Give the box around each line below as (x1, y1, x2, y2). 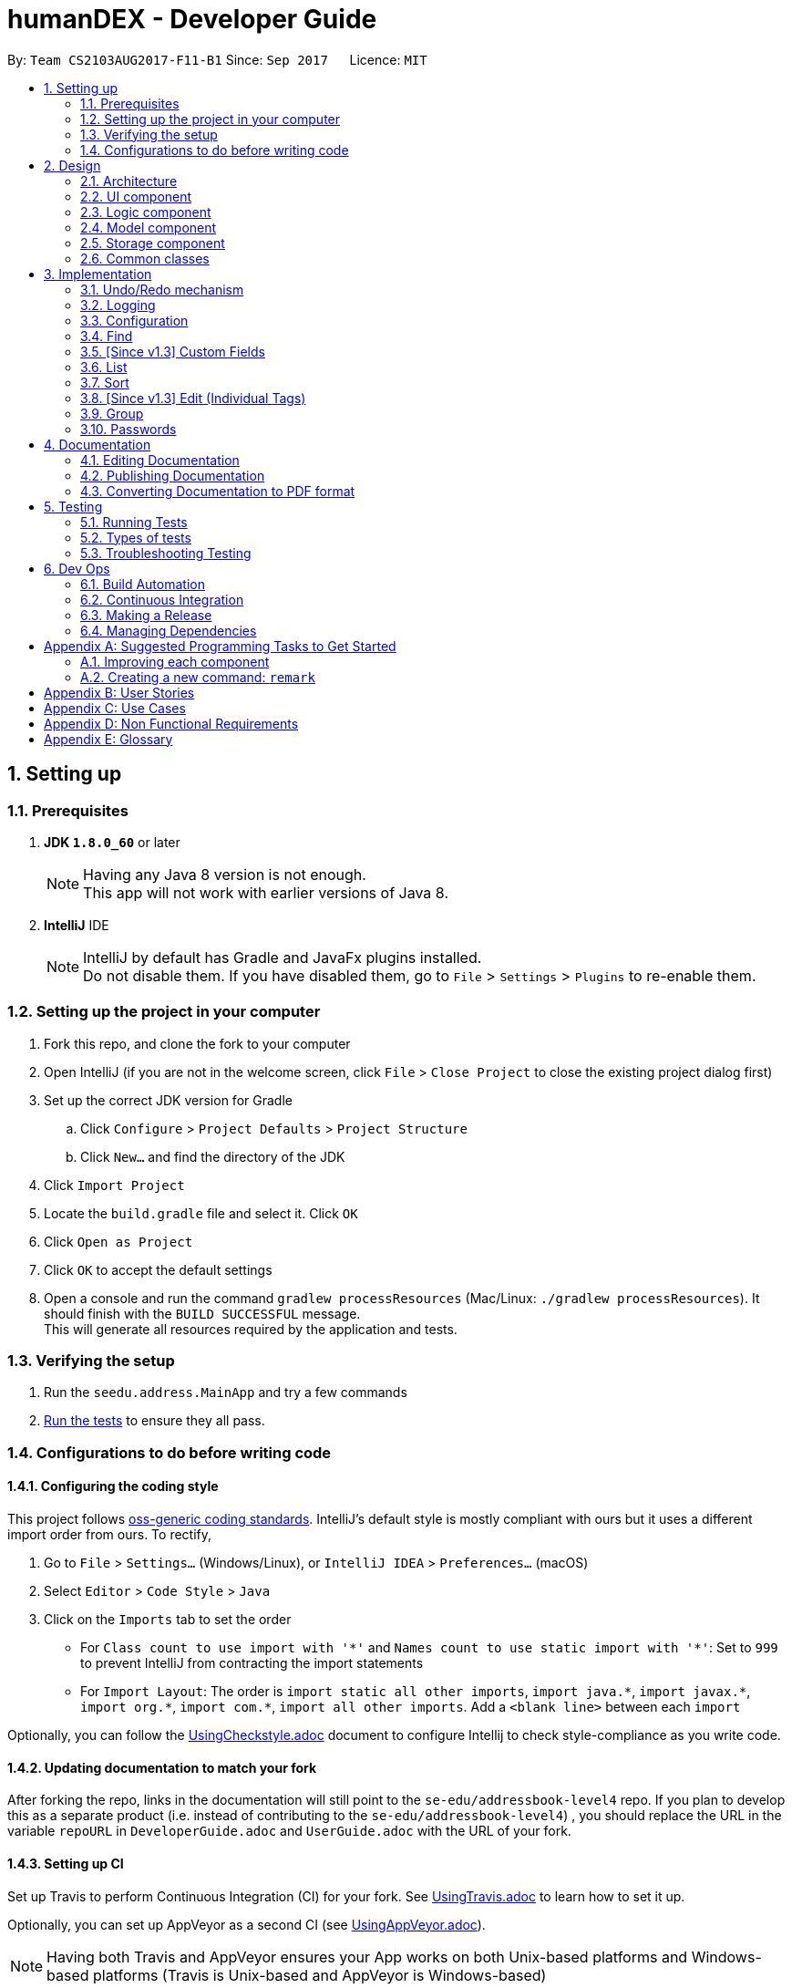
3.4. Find (80, 327, 133, 344)
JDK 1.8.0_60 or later (44, 834, 180, 850)
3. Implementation (44, 265, 152, 282)
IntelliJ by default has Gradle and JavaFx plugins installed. (83, 947, 482, 967)
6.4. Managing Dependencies (80, 622, 257, 638)
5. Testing (44, 498, 103, 514)
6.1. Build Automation (80, 575, 205, 592)
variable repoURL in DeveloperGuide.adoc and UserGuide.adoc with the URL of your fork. (7, 1823, 571, 1839)
